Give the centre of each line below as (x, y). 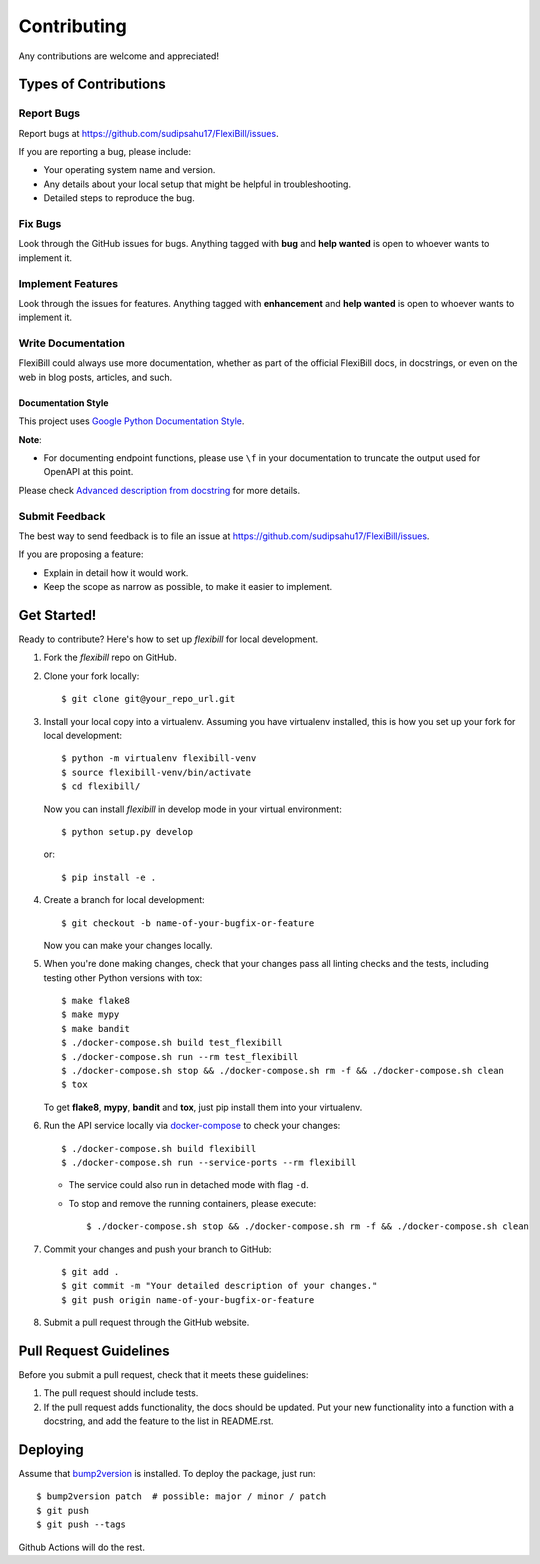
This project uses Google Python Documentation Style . (131, 421)
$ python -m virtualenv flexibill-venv (159, 758)
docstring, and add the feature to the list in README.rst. (158, 1421)
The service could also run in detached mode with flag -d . (188, 1185)
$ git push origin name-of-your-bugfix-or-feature (188, 1299)
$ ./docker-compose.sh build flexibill (159, 1148)
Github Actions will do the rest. (81, 1547)
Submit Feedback (62, 516)
